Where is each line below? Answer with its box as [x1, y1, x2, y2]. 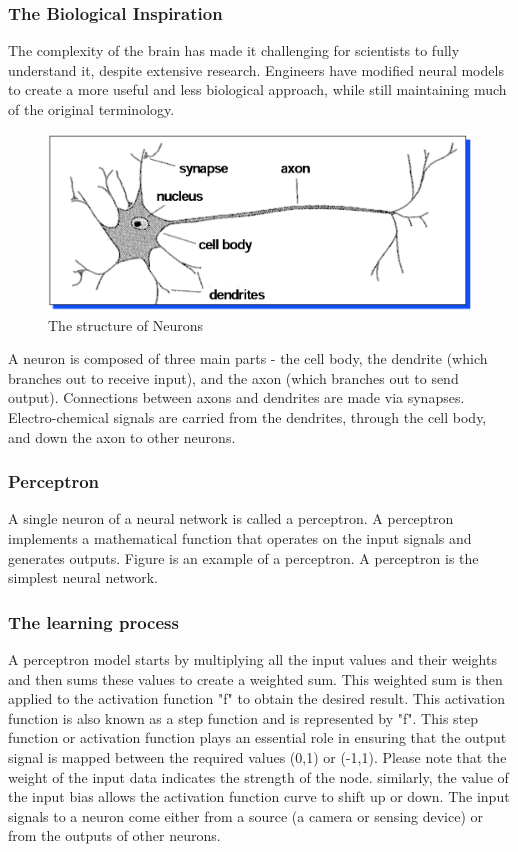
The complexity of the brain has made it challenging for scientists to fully [8, 40, 460, 61]
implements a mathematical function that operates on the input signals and [8, 528, 472, 549]
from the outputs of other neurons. [8, 825, 221, 846]
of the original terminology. [8, 99, 175, 119]
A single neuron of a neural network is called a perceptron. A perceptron [8, 508, 454, 529]
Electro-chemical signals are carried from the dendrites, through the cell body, [8, 407, 487, 428]
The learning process [8, 609, 179, 634]
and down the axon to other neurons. [8, 426, 236, 447]
